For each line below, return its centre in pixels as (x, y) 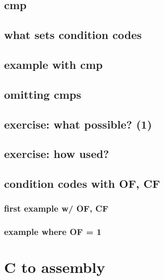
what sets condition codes (73, 35)
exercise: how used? (57, 154)
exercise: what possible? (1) (78, 124)
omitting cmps (43, 94)
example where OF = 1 (53, 232)
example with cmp (54, 64)
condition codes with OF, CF (82, 184)
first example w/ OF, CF (56, 208)
